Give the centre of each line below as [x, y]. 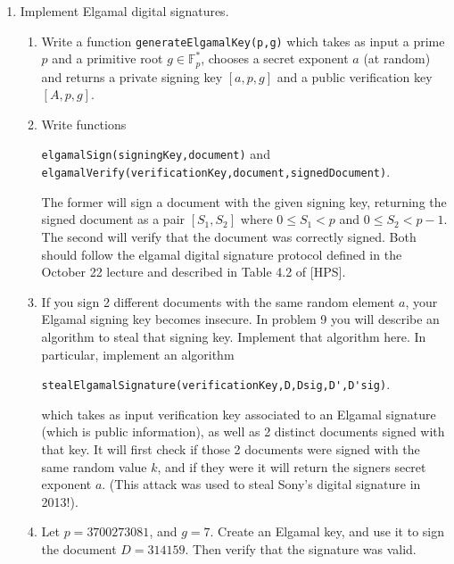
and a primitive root [107, 58]
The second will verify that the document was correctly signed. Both [229, 236]
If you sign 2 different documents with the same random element [218, 301]
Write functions [84, 124]
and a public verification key [355, 76]
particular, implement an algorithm [138, 354]
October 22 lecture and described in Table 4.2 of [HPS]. [194, 272]
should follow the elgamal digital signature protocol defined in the [222, 254]
